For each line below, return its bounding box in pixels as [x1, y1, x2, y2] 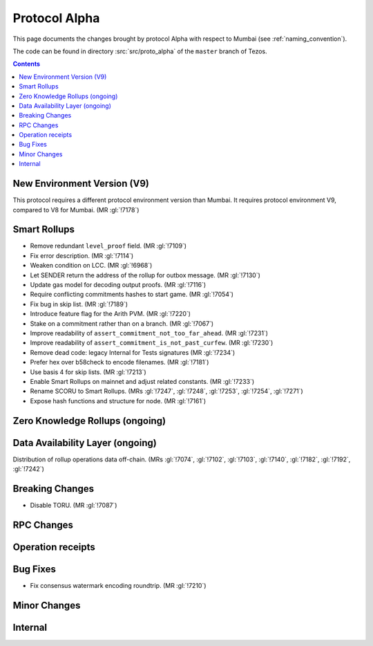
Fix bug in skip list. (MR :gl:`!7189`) [30, 299, 128, 308]
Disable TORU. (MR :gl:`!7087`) [30, 501, 117, 509]
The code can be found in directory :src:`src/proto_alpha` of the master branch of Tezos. [12, 47, 267, 55]
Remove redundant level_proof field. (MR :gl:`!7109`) [30, 242, 186, 250]
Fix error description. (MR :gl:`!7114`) [30, 251, 134, 259]
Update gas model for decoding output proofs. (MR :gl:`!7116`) [30, 281, 207, 288]
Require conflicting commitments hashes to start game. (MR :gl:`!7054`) [30, 290, 234, 299]
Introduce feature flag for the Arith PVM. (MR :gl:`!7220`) [30, 310, 191, 318]
